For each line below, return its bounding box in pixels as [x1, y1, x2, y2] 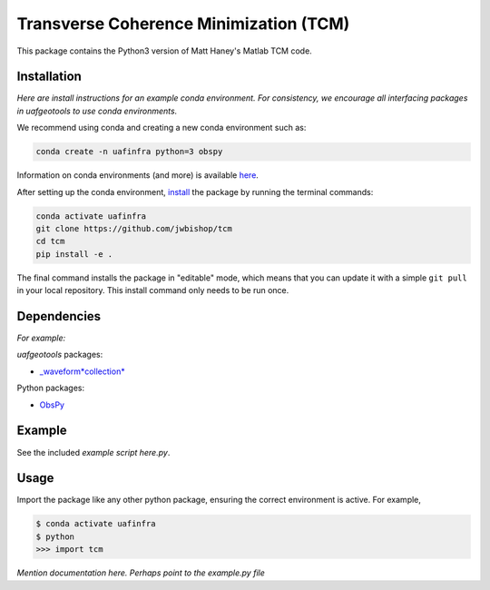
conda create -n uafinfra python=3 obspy [35, 146, 223, 157]
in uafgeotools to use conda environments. [16, 105, 178, 116]
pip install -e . [35, 249, 113, 259]
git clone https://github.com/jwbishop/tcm [35, 223, 233, 233]
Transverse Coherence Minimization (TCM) [16, 14, 350, 34]
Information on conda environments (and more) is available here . [16, 170, 259, 181]
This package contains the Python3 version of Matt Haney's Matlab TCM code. [16, 45, 312, 56]
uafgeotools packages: [16, 349, 103, 360]
